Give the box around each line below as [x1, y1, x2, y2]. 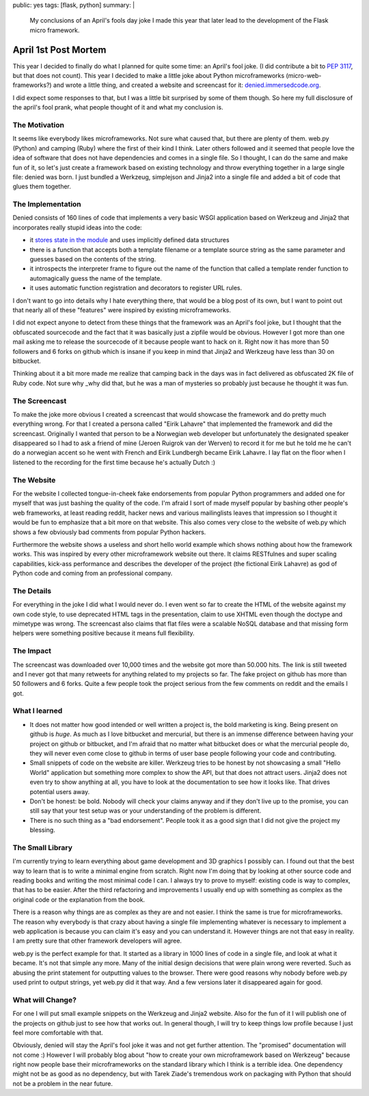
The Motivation [12, 120, 65, 130]
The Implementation [12, 199, 81, 209]
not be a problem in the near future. [12, 1079, 113, 1088]
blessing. [29, 826, 56, 834]
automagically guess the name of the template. [29, 274, 162, 282]
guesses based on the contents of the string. [29, 255, 156, 264]
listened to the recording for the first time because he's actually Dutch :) [12, 458, 215, 466]
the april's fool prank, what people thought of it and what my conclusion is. [12, 103, 223, 112]
